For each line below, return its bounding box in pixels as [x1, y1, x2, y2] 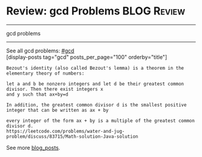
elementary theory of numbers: [6, 70, 85, 76]
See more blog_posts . [6, 144, 61, 151]
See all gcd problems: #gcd [6, 47, 75, 54]
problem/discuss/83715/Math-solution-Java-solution [6, 134, 138, 140]
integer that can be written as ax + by [6, 107, 109, 113]
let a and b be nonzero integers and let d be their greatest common [6, 81, 185, 87]
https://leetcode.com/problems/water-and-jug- [6, 128, 125, 134]
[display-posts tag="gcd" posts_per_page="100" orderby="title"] [6, 53, 167, 61]
